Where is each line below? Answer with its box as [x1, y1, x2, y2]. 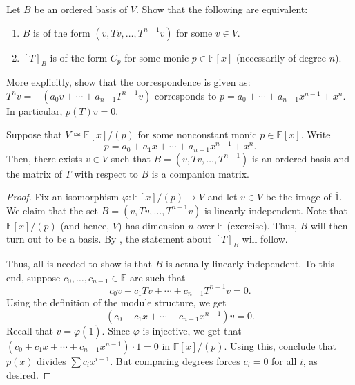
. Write [300, 126, 331, 141]
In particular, [6, 103, 63, 118]
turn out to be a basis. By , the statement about [6, 232, 212, 246]
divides [37, 354, 66, 368]
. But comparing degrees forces [110, 354, 240, 368]
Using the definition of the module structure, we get [6, 295, 227, 310]
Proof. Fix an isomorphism [6, 189, 119, 204]
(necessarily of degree [236, 50, 326, 64]
